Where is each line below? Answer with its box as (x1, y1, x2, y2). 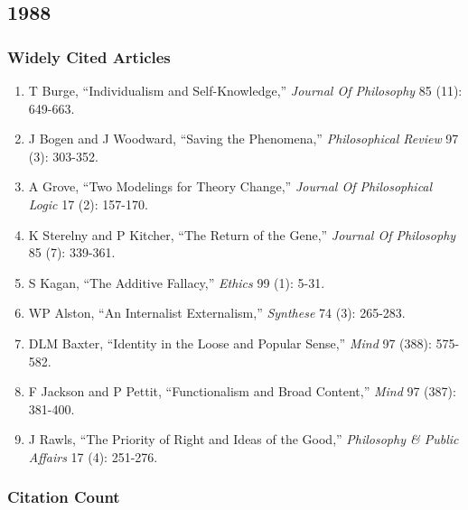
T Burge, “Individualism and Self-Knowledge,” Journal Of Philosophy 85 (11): (28, 81, 463, 99)
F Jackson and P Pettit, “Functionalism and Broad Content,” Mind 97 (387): (28, 382, 456, 401)
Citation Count (7, 486, 120, 508)
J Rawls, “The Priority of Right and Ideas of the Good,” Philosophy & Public (28, 430, 459, 449)
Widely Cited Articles (7, 45, 171, 68)
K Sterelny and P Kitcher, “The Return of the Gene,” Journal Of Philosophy (28, 225, 456, 244)
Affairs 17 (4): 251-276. (28, 447, 158, 466)
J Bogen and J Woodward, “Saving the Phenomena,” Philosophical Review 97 (28, 129, 459, 148)
